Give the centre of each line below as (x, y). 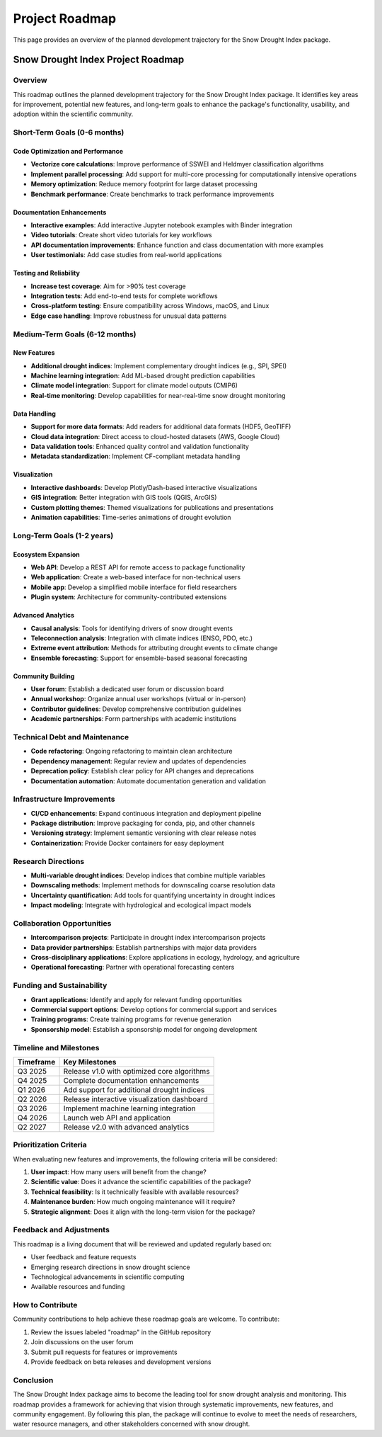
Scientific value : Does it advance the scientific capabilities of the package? (141, 1182)
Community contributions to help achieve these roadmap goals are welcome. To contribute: (146, 1319)
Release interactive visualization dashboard (135, 1099)
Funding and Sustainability (60, 986)
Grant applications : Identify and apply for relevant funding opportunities (137, 999)
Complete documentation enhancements (131, 1080)
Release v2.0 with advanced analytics (126, 1127)
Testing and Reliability (47, 273)
